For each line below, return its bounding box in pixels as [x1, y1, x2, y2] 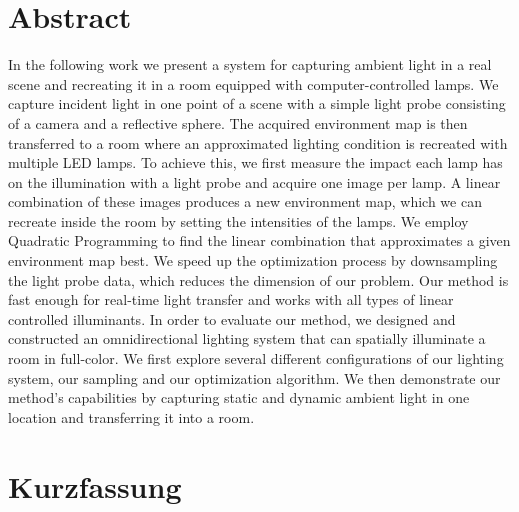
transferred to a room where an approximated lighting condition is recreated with [8, 132, 508, 153]
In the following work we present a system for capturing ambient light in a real [8, 54, 492, 75]
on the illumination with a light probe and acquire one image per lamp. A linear [8, 171, 501, 192]
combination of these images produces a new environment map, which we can [8, 191, 482, 212]
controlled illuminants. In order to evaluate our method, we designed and [8, 308, 456, 329]
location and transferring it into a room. [8, 406, 255, 427]
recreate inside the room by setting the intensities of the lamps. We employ [8, 210, 469, 231]
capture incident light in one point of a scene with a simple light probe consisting [8, 93, 506, 114]
